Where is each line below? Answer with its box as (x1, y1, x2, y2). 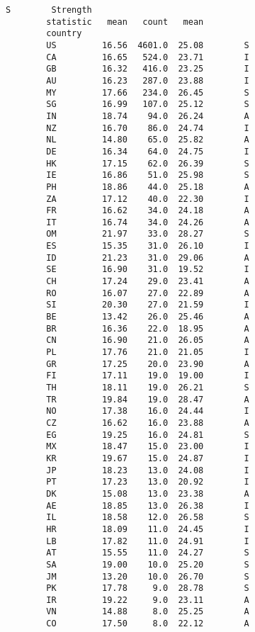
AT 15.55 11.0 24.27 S (46, 548, 249, 558)
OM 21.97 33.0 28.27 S (46, 229, 249, 239)
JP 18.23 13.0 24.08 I (46, 465, 249, 475)
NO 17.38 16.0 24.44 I (46, 406, 249, 417)
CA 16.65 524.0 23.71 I (46, 52, 249, 62)
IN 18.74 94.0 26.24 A (46, 111, 249, 121)
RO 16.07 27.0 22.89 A (46, 288, 249, 298)
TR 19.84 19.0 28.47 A (46, 394, 249, 405)
